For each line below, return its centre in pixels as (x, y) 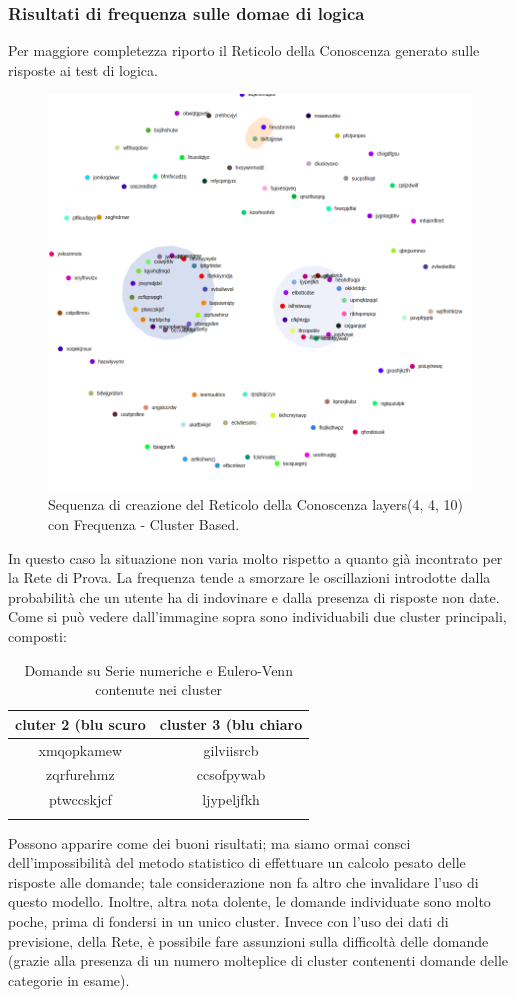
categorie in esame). (69, 979)
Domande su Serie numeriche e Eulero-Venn (158, 669)
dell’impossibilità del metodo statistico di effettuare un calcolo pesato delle (237, 862)
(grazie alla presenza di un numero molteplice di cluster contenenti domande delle (258, 960)
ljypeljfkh (231, 799)
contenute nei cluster (159, 689)
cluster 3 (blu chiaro (231, 723)
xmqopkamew (80, 749)
